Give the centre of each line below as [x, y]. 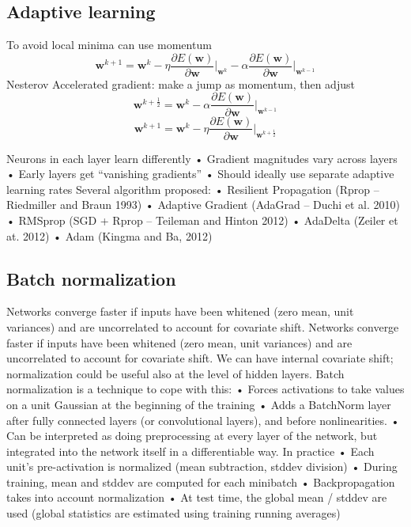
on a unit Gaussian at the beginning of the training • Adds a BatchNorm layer [199, 404]
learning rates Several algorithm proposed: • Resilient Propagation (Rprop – [193, 189]
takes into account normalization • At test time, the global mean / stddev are [197, 497]
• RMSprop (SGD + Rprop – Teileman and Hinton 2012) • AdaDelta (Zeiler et [202, 220]
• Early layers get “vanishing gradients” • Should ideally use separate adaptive [200, 174]
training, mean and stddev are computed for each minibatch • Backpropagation [201, 482]
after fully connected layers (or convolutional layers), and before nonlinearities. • [203, 420]
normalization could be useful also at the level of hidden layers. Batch [175, 373]
